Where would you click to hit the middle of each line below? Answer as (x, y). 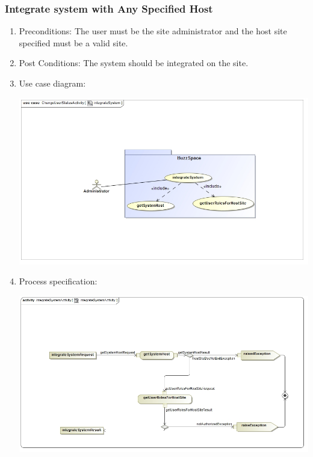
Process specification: (58, 281)
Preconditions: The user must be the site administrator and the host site (153, 31)
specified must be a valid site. (73, 42)
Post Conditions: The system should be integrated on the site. (134, 63)
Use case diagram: (52, 83)
